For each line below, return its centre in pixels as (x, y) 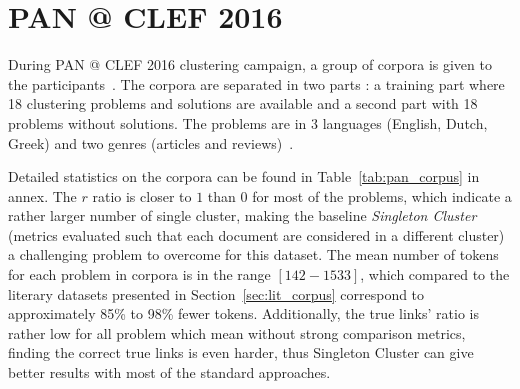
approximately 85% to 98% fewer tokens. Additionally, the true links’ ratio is (243, 313)
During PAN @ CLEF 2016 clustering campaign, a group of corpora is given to (250, 64)
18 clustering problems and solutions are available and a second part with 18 (243, 103)
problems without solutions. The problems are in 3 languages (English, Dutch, (248, 122)
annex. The (42, 195)
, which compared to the (435, 274)
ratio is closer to (142, 195)
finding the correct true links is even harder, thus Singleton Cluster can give (241, 352)
